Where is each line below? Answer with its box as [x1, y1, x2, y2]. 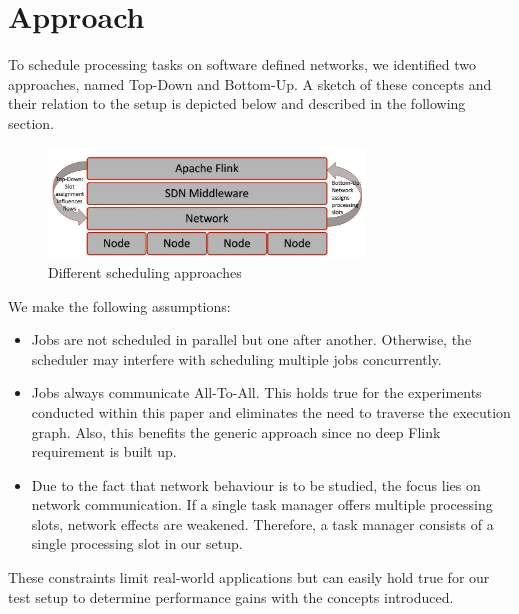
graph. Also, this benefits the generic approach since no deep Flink [31, 421, 441, 442]
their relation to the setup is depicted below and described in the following [8, 93, 466, 114]
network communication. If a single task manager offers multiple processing [31, 494, 493, 515]
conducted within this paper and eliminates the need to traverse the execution [31, 401, 511, 422]
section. [8, 112, 54, 133]
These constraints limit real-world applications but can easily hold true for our [8, 567, 490, 588]
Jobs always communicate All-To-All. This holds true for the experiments [31, 382, 482, 403]
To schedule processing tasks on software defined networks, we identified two [8, 54, 477, 75]
